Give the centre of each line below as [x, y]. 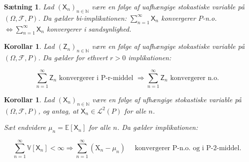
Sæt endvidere [25, 127]
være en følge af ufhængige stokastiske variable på [167, 99]
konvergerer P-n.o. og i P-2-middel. [188, 148]
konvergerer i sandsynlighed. [89, 28]
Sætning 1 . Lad [29, 6]
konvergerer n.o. [195, 78]
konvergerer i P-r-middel [96, 78]
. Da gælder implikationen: [158, 127]
